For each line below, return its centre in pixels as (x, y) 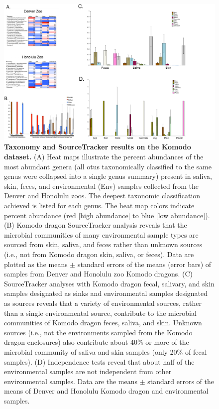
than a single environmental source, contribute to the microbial (100, 313)
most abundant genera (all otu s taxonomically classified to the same (108, 166)
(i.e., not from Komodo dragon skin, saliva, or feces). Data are (99, 254)
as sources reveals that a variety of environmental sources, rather (103, 303)
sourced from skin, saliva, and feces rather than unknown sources (103, 244)
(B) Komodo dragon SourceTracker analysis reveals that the (96, 225)
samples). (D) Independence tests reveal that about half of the (99, 361)
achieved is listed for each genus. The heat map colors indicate (99, 205)
